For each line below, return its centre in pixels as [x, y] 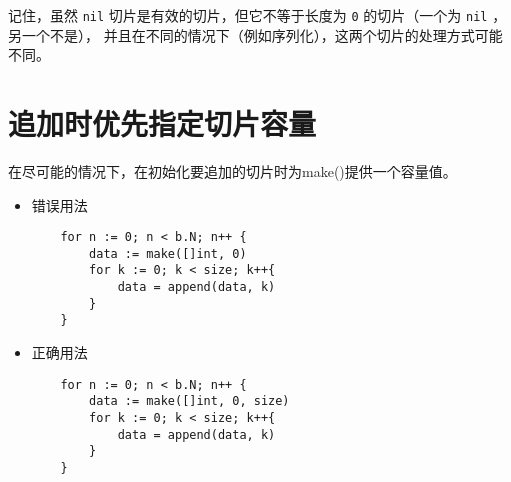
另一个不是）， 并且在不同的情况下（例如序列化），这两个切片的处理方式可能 [255, 34]
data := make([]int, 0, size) [189, 401]
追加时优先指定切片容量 [162, 123]
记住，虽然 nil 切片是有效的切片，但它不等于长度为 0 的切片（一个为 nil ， [257, 15]
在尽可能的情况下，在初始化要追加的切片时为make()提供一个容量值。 [232, 170]
